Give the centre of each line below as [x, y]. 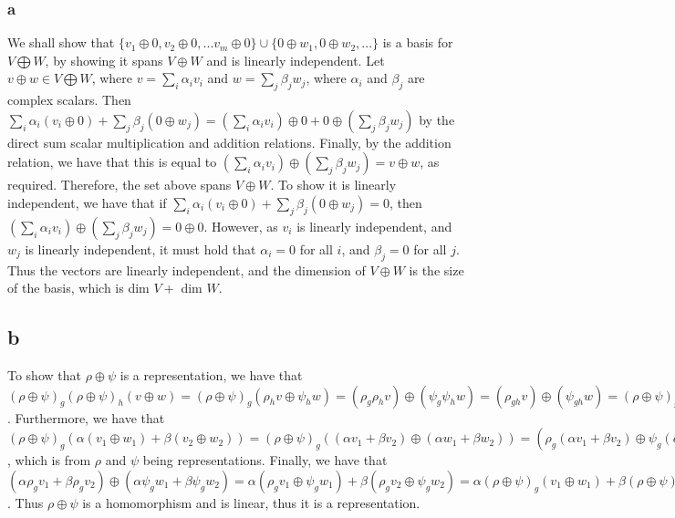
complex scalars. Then [69, 100]
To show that [44, 374]
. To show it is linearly [333, 185]
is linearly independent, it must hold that [140, 249]
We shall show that [61, 42]
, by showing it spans [104, 60]
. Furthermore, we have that [86, 417]
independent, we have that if [87, 202]
